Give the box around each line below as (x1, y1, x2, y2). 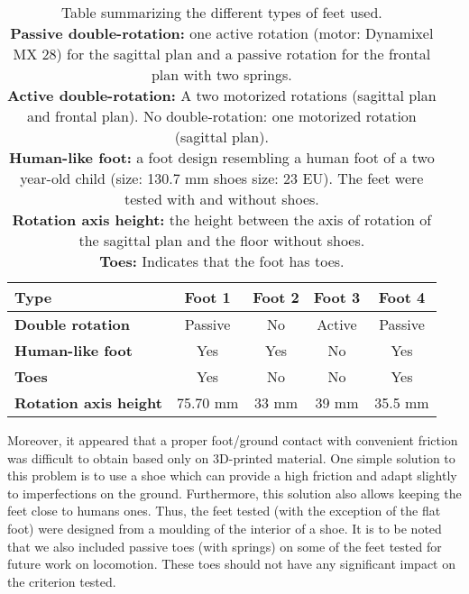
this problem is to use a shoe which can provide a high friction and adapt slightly (7, 466, 457, 485)
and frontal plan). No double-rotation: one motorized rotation (26, 105, 417, 126)
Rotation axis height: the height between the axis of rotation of (12, 209, 432, 230)
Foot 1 (184, 287, 231, 307)
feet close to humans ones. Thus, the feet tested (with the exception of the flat (7, 501, 441, 520)
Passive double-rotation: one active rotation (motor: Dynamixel (10, 23, 434, 43)
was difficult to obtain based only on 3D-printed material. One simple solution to (7, 448, 455, 467)
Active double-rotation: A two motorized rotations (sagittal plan (7, 85, 437, 105)
